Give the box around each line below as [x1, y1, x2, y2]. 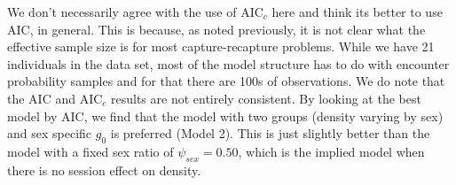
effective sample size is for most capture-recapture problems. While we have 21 [7, 37, 435, 56]
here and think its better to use [271, 3, 443, 20]
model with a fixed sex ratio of [7, 142, 174, 160]
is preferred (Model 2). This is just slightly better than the [110, 124, 430, 143]
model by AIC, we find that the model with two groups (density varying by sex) [7, 106, 444, 125]
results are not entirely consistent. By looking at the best [111, 89, 421, 107]
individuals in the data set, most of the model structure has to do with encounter [7, 54, 450, 73]
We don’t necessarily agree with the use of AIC [7, 3, 263, 20]
